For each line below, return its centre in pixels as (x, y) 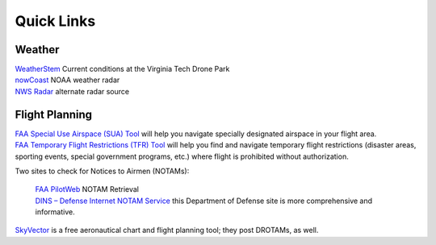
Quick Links (55, 21)
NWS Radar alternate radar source (72, 91)
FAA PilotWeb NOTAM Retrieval (87, 189)
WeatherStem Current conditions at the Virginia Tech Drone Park (122, 69)
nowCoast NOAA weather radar (67, 80)
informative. (55, 212)
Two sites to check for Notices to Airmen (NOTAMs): (102, 171)
